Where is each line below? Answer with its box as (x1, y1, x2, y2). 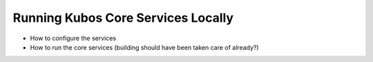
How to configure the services (30, 34, 117, 42)
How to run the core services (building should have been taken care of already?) (30, 43, 259, 51)
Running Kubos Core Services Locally (12, 10, 234, 25)
